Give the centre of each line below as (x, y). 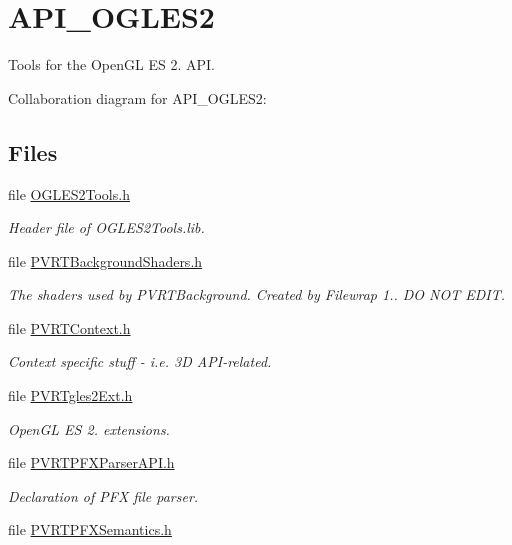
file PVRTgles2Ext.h (70, 395)
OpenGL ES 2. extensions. (89, 428)
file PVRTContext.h (69, 327)
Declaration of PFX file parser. (103, 495)
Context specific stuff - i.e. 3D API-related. (140, 361)
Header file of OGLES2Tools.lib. (106, 227)
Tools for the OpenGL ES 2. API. (111, 64)
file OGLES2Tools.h (69, 193)
